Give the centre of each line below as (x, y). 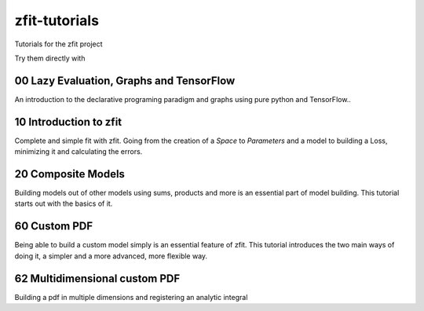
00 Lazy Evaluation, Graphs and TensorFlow (125, 80)
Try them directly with (50, 58)
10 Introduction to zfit (68, 122)
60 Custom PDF (54, 227)
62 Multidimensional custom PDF (97, 278)
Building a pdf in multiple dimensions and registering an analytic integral (131, 297)
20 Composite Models (70, 174)
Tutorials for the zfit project (58, 44)
